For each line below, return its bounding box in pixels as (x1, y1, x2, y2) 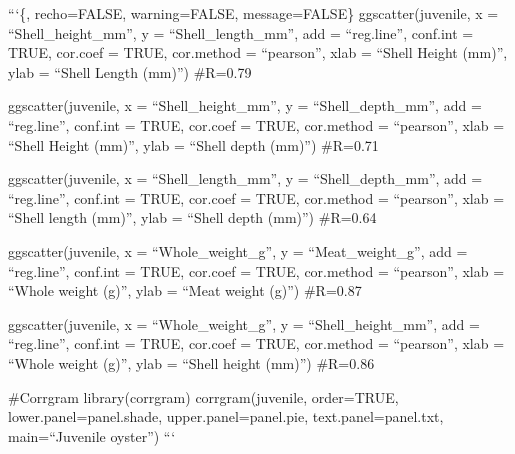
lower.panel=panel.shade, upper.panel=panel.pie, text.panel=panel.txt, (8, 406, 444, 427)
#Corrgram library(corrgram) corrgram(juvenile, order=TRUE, (8, 386, 399, 407)
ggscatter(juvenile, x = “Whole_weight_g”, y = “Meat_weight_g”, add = (8, 240, 468, 261)
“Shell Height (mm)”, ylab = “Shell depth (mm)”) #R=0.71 (8, 134, 379, 155)
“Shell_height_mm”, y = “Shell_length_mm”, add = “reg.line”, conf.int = (8, 22, 474, 43)
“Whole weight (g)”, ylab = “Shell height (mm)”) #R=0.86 (8, 352, 375, 373)
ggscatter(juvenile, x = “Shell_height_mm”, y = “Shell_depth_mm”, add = (8, 95, 482, 116)
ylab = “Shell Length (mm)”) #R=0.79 (8, 61, 252, 82)
